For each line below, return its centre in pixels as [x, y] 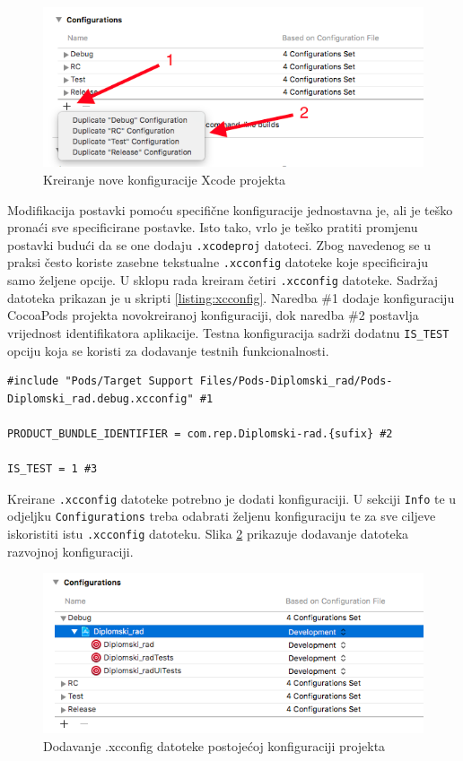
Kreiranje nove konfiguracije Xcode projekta [165, 179]
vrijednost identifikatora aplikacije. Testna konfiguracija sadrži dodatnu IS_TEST [228, 332]
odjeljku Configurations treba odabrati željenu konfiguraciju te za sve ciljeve [222, 516]
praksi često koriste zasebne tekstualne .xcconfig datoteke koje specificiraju [218, 262]
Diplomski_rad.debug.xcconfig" [100, 398]
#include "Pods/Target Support [100, 381]
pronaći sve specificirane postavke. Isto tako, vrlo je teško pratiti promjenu [213, 227]
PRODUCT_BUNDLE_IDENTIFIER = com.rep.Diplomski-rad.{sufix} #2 [200, 433]
